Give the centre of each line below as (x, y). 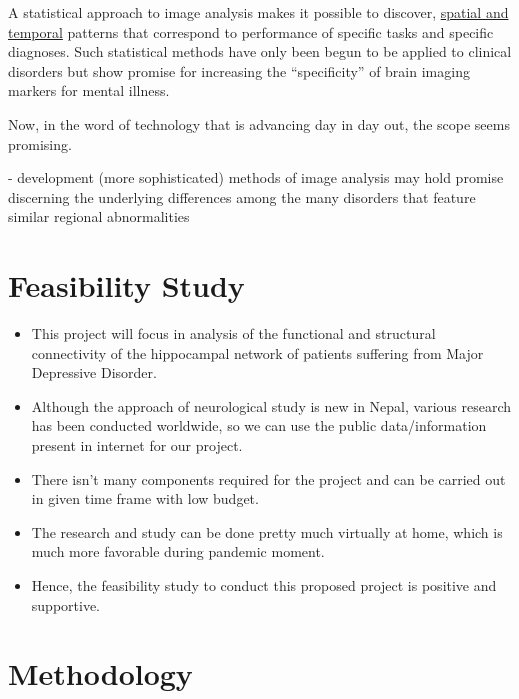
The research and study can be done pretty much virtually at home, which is (267, 531)
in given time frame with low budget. (145, 498)
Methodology (100, 673)
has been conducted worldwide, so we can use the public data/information (259, 425)
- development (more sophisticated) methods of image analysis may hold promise (256, 177)
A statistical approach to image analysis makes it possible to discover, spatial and (258, 12)
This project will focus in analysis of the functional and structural (233, 333)
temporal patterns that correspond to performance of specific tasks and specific (251, 31)
